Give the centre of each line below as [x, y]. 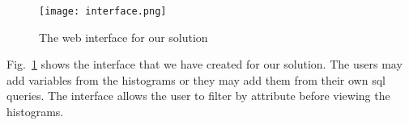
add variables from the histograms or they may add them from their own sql [196, 79]
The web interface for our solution [124, 37]
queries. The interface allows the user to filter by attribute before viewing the [198, 96]
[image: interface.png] [103, 11]
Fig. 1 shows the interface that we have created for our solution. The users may [204, 64]
